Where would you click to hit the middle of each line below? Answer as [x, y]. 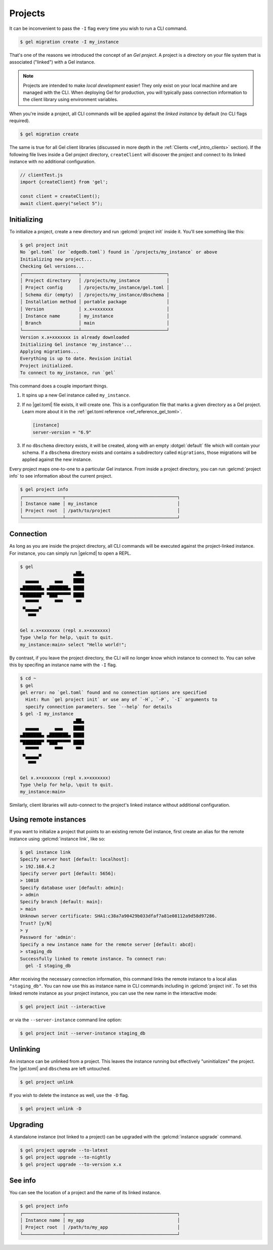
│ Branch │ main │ [95, 323]
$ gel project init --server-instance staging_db [83, 1033]
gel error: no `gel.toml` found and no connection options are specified [113, 692]
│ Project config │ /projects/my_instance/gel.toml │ [95, 288]
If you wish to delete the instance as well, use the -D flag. [69, 1095]
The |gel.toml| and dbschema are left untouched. [60, 1068]
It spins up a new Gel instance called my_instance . [76, 395]
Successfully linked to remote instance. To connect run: [93, 959]
